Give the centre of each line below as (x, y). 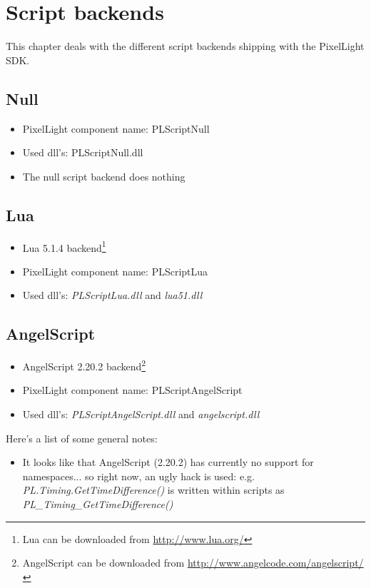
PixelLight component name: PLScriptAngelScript (132, 390)
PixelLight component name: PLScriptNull (116, 128)
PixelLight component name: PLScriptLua (115, 271)
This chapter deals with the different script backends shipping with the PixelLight (185, 46)
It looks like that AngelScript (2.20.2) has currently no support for (168, 462)
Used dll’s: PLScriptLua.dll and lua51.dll (112, 295)
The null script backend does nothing (104, 176)
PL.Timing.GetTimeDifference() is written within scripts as (153, 490)
